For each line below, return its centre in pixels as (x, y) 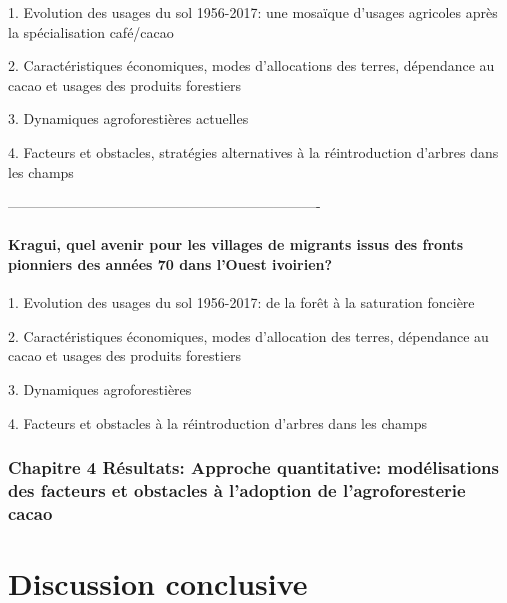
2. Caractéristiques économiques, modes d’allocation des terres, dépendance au (248, 335)
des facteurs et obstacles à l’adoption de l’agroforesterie (237, 489)
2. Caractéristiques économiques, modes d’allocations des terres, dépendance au (251, 65)
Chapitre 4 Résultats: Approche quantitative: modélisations (253, 467)
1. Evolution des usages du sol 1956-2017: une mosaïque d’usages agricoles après (253, 12)
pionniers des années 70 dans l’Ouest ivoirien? (170, 263)
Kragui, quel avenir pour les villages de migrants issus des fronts (236, 244)
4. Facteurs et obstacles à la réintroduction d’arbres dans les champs (217, 422)
